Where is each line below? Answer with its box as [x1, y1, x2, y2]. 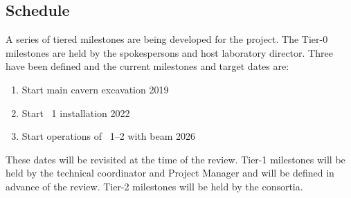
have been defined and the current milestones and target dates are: [6, 59, 289, 73]
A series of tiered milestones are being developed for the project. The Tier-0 [6, 32, 328, 46]
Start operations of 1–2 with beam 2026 [21, 129, 196, 143]
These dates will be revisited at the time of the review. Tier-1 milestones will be [6, 152, 345, 166]
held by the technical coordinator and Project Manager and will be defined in [6, 165, 334, 180]
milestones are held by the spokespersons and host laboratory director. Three [6, 45, 333, 60]
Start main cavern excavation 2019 [21, 82, 169, 96]
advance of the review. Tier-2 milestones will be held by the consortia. [6, 179, 303, 193]
